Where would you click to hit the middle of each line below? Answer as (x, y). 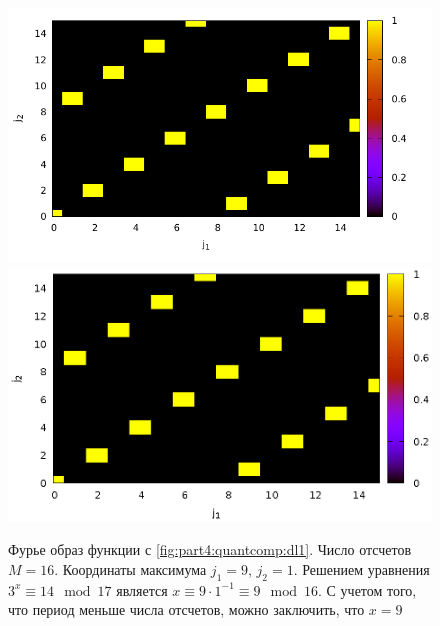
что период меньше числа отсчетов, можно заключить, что (186, 609)
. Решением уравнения (361, 568)
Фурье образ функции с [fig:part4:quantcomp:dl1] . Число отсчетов (210, 549)
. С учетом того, (367, 589)
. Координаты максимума (130, 568)
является (142, 589)
